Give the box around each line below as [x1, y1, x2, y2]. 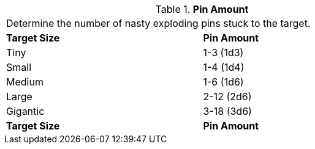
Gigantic [6, 105, 45, 117]
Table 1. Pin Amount [155, 3, 249, 15]
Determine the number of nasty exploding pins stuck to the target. [6, 17, 311, 29]
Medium [6, 76, 44, 88]
